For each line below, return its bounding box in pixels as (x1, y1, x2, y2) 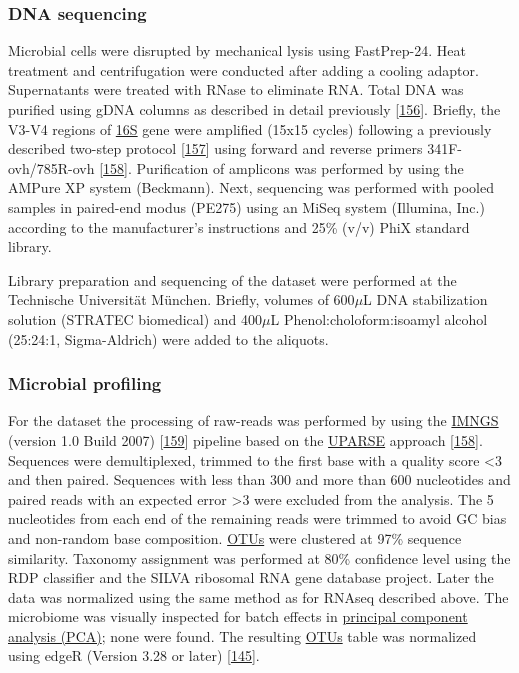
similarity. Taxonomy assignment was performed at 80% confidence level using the (8, 547, 511, 568)
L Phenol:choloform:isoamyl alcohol (270, 308, 488, 329)
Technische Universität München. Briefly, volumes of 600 (8, 289, 355, 310)
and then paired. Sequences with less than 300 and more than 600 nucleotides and (8, 469, 511, 490)
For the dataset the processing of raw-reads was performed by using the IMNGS (8, 410, 499, 431)
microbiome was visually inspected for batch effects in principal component (8, 606, 468, 627)
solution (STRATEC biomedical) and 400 (8, 308, 263, 329)
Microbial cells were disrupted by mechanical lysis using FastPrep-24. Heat (8, 40, 466, 61)
